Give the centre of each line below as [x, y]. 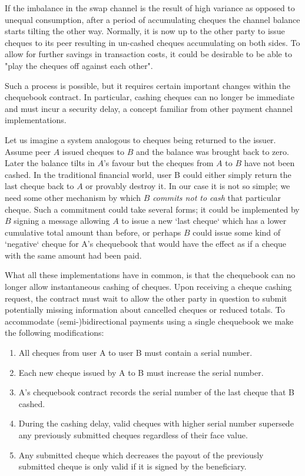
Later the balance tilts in [50, 163]
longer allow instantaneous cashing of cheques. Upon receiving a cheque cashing [148, 287]
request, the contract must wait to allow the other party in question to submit [146, 298]
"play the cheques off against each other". [79, 65]
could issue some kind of [237, 232]
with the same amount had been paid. [73, 255]
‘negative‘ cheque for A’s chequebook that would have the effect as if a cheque [146, 244]
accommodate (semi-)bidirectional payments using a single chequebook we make [149, 321]
